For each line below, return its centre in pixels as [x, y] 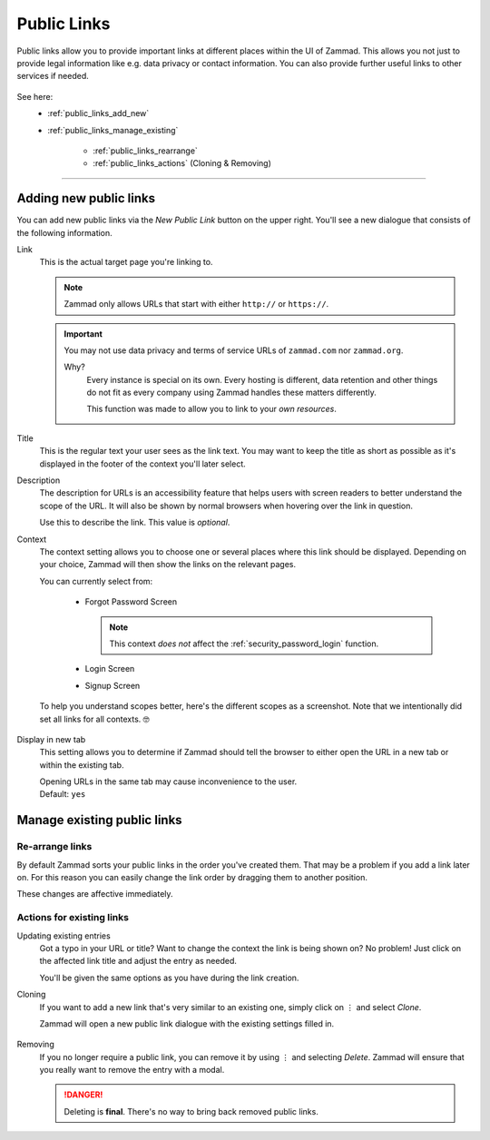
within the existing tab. [82, 765]
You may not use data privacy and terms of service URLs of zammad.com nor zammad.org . [234, 350]
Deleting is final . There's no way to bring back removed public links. [191, 1111]
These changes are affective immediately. [95, 894]
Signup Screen [113, 685]
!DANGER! [83, 1095]
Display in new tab [51, 739]
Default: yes [63, 794]
